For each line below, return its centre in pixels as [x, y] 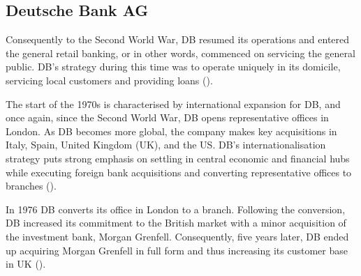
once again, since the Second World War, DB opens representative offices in [167, 117]
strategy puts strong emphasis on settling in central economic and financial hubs [178, 158]
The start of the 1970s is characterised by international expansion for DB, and [173, 103]
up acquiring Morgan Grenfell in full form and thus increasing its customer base [177, 250]
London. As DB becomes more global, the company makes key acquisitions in [171, 131]
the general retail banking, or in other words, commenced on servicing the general [180, 53]
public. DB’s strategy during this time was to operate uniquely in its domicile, [173, 67]
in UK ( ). [26, 264]
